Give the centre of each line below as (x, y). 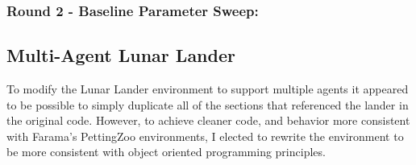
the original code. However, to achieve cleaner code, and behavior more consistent (208, 120)
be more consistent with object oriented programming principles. (166, 152)
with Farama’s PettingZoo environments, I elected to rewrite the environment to (205, 136)
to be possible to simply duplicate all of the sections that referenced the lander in (208, 104)
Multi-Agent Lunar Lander (121, 55)
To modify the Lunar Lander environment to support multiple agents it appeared (208, 89)
